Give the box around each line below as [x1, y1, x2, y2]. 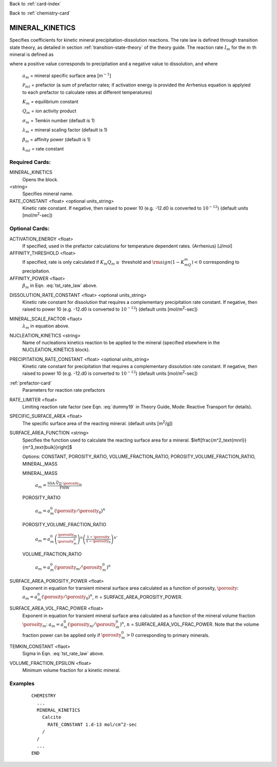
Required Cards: [9, 158, 51, 165]
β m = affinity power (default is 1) [22, 136, 91, 144]
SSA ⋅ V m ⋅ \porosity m [47, 481, 82, 486]
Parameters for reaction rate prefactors [22, 387, 105, 393]
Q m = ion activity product [22, 108, 76, 116]
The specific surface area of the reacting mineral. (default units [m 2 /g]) [22, 419, 173, 426]
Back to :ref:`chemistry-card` [9, 10, 71, 16]
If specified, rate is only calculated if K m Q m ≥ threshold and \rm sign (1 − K [22, 259, 185, 266]
